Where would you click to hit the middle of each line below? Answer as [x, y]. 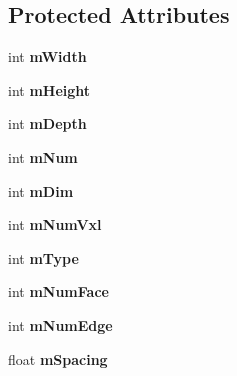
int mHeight [49, 89]
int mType [43, 257]
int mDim [41, 190]
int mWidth [47, 56]
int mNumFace [58, 291]
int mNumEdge [60, 324]
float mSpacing [58, 358]
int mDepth [47, 123]
